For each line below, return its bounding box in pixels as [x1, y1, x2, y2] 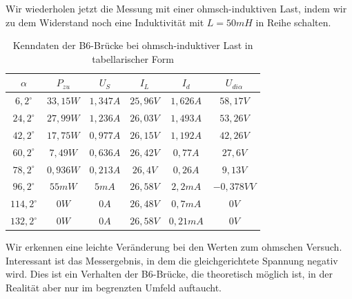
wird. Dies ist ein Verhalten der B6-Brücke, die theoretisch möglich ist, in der [6, 267, 333, 281]
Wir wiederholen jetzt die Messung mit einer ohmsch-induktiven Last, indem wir [6, 1, 347, 15]
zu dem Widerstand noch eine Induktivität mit [6, 15, 204, 29]
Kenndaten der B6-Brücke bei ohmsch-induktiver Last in [12, 38, 253, 52]
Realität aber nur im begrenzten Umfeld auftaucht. [6, 280, 222, 294]
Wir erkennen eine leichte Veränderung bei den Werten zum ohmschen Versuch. [6, 240, 342, 254]
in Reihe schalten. [255, 15, 331, 29]
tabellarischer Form [92, 51, 174, 66]
